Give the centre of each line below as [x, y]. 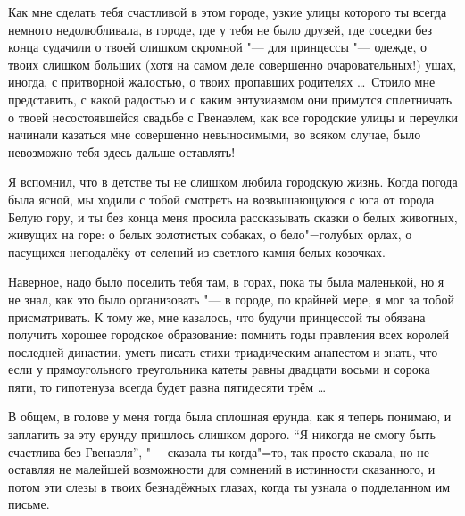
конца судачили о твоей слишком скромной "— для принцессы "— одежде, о [217, 47]
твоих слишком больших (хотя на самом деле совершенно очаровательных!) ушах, [232, 64]
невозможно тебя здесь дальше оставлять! [122, 151]
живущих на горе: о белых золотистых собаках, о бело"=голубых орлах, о [210, 234]
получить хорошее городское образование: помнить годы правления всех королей [229, 334]
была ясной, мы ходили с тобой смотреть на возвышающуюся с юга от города [221, 199]
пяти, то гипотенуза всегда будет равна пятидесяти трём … [167, 386]
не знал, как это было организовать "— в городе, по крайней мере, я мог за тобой [231, 299]
